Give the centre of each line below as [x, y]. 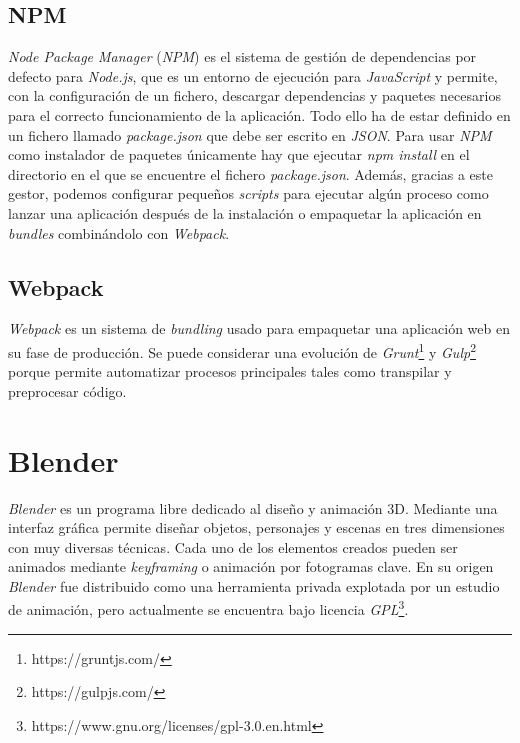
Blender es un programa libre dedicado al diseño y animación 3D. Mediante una [253, 507]
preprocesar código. [67, 390]
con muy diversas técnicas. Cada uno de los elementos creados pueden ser [233, 546]
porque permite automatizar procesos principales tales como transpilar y [230, 371]
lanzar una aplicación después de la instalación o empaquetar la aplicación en [245, 212]
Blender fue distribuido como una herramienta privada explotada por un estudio [254, 585]
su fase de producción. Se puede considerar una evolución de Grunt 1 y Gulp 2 [242, 350]
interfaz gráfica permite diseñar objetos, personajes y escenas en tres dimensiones [256, 527]
